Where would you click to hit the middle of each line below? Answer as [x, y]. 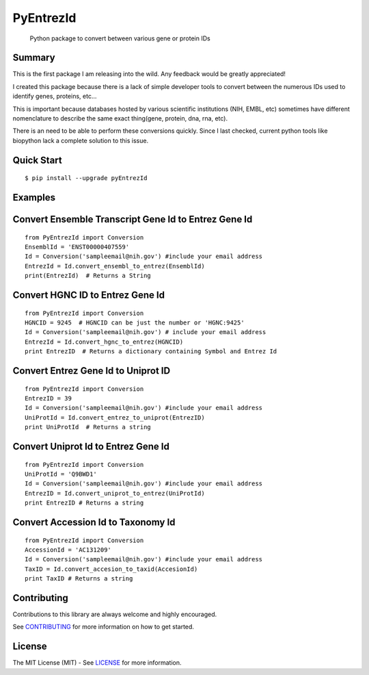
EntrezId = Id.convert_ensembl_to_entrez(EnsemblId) [115, 266]
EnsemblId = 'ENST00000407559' [77, 247]
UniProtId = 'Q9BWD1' [61, 474]
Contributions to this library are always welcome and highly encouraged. [115, 614]
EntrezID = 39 [48, 398]
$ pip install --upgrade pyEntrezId [86, 178]
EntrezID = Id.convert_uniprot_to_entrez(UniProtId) [115, 493]
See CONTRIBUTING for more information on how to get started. [104, 627]
